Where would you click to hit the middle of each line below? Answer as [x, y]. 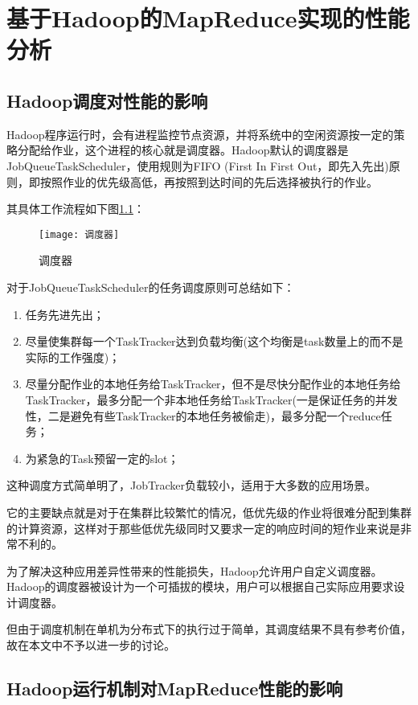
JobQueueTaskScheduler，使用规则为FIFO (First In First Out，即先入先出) [198, 165]
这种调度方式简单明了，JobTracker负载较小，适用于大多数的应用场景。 [191, 485]
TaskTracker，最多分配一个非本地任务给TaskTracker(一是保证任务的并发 [211, 399]
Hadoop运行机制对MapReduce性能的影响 [175, 689]
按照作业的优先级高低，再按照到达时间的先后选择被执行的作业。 [209, 181]
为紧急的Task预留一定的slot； [102, 458]
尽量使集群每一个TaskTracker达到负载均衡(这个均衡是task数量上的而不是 [214, 341]
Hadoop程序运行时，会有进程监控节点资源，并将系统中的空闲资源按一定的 [200, 134]
